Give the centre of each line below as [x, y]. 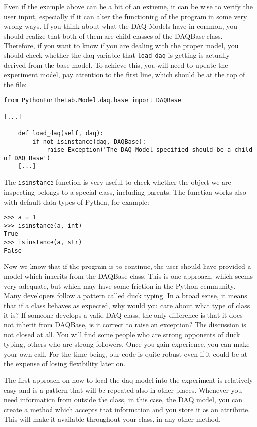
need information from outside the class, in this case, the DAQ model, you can [123, 400]
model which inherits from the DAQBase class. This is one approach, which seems [128, 276]
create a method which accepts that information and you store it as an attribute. [127, 409]
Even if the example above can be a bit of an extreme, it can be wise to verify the [128, 6]
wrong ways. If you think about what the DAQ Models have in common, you [121, 26]
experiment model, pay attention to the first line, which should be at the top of [125, 75]
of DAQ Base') [27, 158]
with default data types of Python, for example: [77, 201]
